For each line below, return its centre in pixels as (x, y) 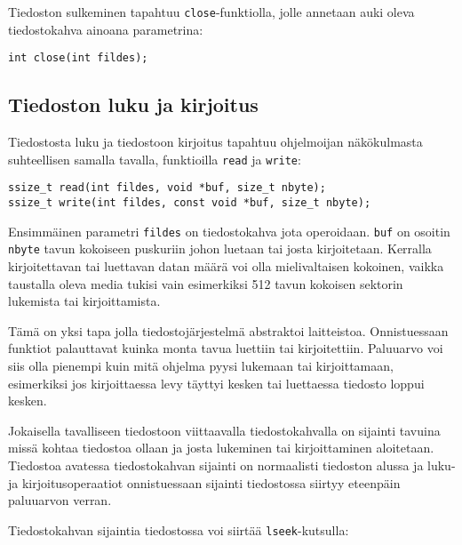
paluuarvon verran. (60, 500)
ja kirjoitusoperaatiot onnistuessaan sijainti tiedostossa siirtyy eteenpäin (204, 482)
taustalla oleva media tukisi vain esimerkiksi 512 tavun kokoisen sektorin (206, 283)
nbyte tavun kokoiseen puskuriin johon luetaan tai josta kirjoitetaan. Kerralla (220, 248)
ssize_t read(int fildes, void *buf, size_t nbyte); (167, 188)
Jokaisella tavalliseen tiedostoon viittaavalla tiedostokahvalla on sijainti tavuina (224, 430)
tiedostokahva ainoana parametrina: (106, 29)
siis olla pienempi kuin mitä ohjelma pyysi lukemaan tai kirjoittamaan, (201, 365)
